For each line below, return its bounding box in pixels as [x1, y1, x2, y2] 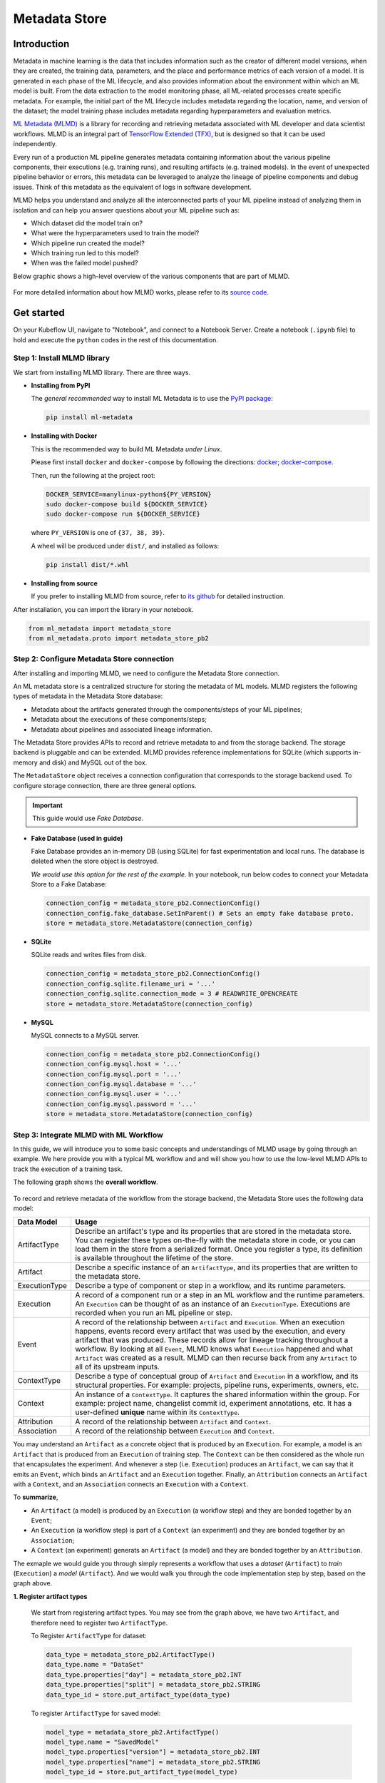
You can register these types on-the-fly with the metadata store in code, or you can [75, 1235, 356, 1245]
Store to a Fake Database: [31, 880, 107, 889]
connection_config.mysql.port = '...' [46, 1070, 182, 1078]
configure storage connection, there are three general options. [13, 781, 197, 790]
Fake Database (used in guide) [31, 834, 123, 842]
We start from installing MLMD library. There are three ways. [13, 368, 191, 377]
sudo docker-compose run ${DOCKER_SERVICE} [46, 510, 201, 518]
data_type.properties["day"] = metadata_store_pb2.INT [46, 1670, 242, 1679]
